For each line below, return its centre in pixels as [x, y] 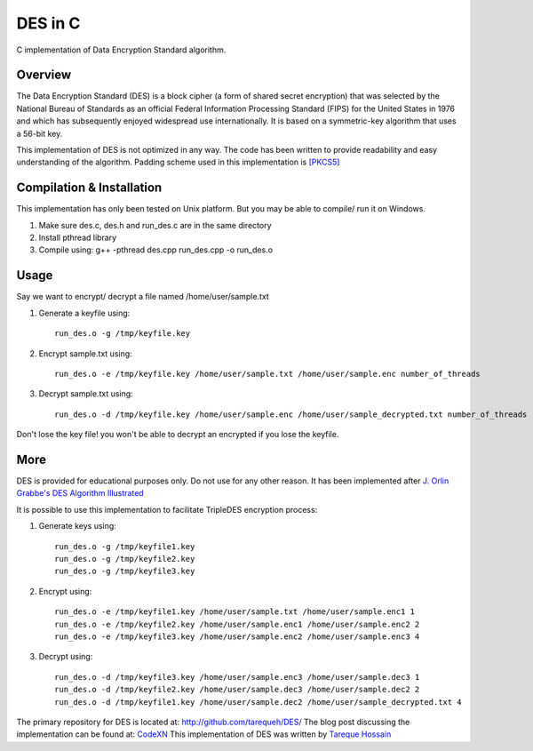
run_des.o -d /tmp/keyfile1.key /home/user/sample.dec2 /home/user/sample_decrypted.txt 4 [258, 702]
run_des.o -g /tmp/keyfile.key [123, 334]
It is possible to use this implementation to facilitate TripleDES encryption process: [167, 509]
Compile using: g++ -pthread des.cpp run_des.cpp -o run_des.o [156, 250]
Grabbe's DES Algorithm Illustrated [80, 493]
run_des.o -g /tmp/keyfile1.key [125, 546]
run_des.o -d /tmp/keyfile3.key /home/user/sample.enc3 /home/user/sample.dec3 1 [237, 677]
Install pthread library [78, 238]
